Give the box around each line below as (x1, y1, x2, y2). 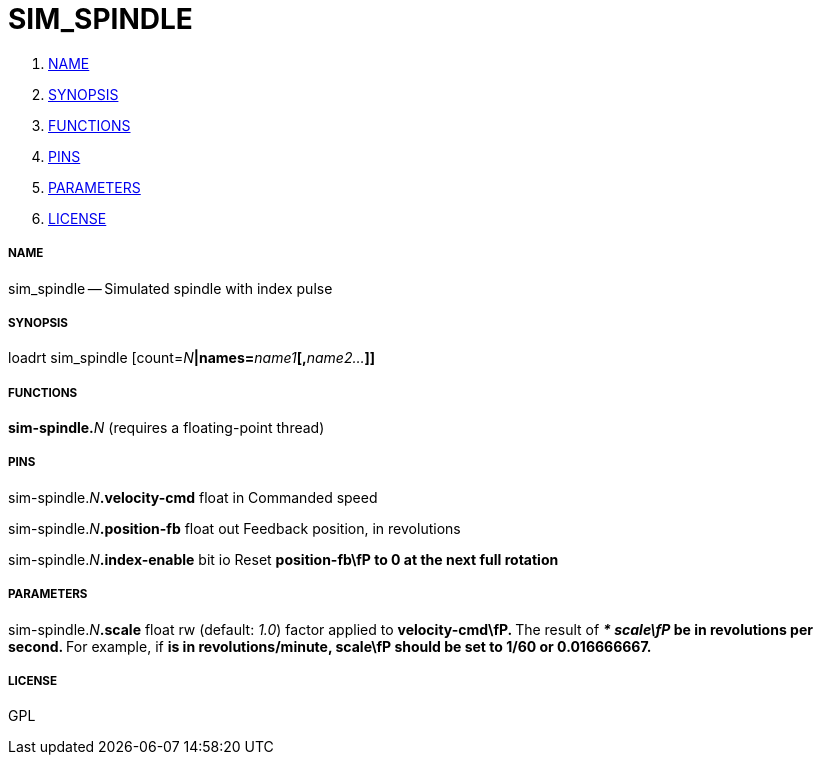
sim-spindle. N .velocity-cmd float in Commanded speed (8, 488, 378, 506)
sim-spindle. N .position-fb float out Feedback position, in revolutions (8, 519, 461, 537)
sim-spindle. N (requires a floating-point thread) (8, 419, 325, 437)
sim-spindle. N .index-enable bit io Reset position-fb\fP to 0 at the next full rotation (8, 550, 559, 568)
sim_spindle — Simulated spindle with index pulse (8, 279, 333, 297)
